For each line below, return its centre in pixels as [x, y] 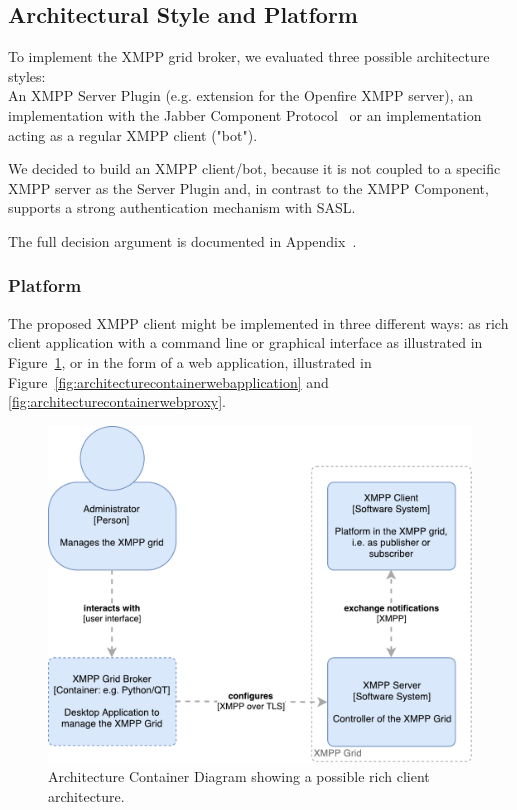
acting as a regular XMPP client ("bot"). [133, 134]
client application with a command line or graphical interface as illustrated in [245, 342]
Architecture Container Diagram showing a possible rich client [239, 776]
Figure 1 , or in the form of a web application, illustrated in [190, 361]
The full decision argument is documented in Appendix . [182, 240]
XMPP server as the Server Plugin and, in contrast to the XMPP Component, [248, 187]
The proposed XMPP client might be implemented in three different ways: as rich [258, 322]
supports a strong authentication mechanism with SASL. [182, 207]
